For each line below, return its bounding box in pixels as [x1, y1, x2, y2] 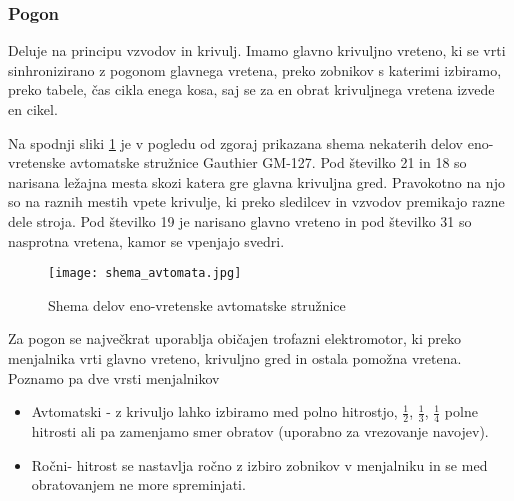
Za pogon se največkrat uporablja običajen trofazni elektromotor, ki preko [8, 328, 462, 349]
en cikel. [8, 99, 58, 119]
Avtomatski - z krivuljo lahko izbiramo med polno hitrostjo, [31, 401, 398, 422]
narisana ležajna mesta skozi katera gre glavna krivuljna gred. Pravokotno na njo [8, 171, 505, 192]
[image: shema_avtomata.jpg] [48, 266, 242, 281]
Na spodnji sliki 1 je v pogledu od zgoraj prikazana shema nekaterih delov [8, 132, 464, 153]
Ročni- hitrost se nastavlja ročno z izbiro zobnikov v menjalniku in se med [31, 454, 488, 475]
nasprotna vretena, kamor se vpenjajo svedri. [8, 230, 285, 251]
